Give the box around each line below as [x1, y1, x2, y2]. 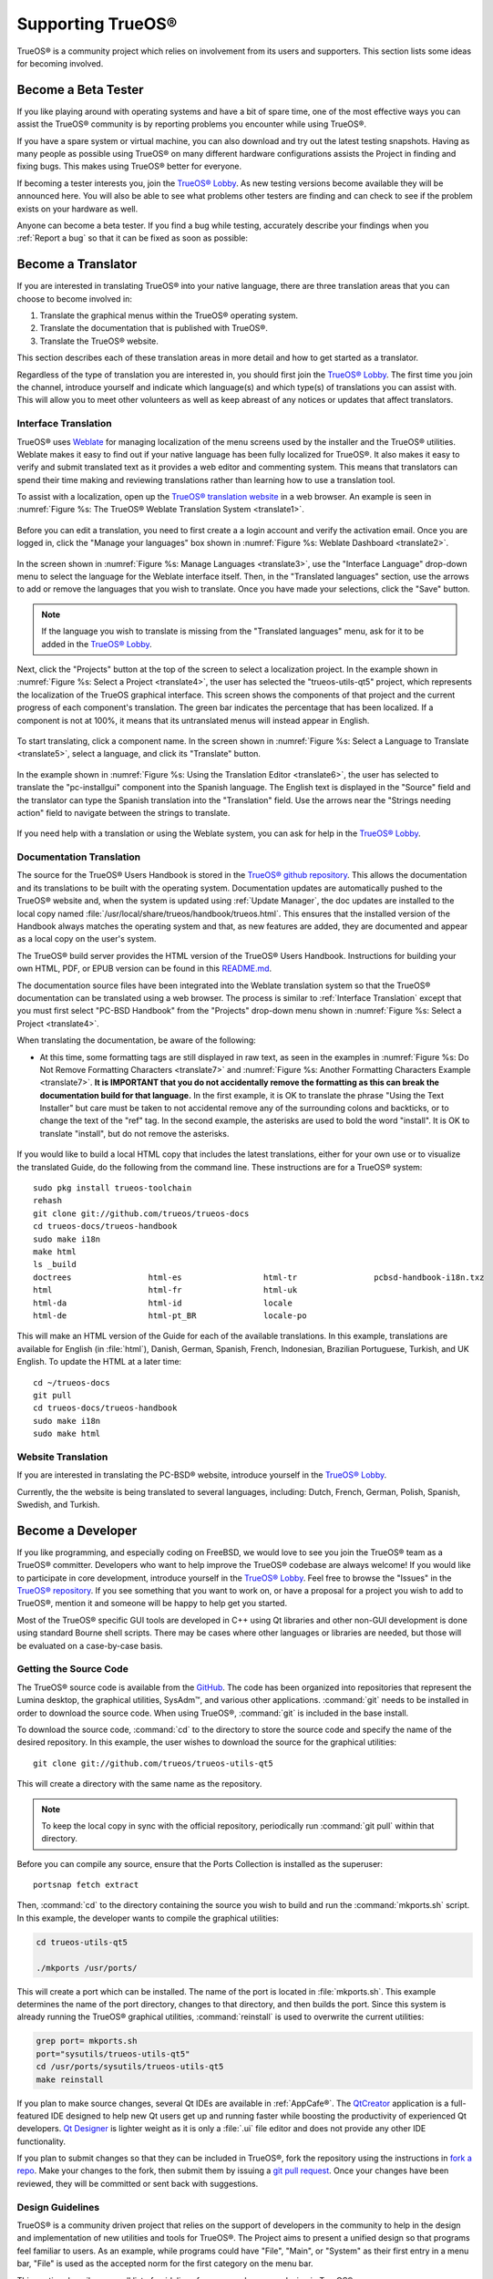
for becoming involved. [16, 57, 104, 68]
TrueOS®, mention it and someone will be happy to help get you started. [16, 1598, 287, 1609]
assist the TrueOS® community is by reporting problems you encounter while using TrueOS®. [16, 119, 367, 129]
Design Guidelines [16, 2201, 100, 2213]
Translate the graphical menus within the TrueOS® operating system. [39, 310, 299, 321]
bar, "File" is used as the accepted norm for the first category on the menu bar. [16, 2258, 313, 2269]
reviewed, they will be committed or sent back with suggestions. [16, 2178, 259, 2189]
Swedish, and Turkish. [16, 1499, 100, 1510]
